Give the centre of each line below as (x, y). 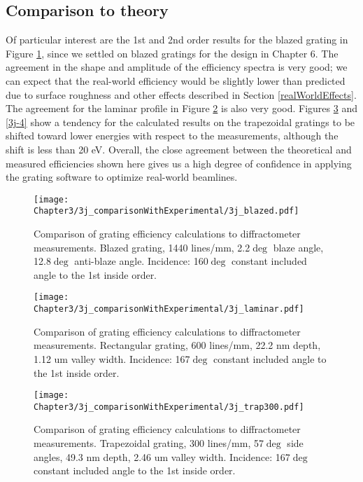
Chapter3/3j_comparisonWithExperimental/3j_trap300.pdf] (169, 407)
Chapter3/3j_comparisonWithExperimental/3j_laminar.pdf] (169, 309)
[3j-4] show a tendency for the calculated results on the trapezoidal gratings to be (180, 122)
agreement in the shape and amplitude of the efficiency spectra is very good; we (177, 67)
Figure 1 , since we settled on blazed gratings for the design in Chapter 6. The (172, 53)
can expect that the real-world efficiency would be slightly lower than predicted (176, 80)
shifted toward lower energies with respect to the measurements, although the (172, 136)
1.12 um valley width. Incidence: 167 (112, 358)
